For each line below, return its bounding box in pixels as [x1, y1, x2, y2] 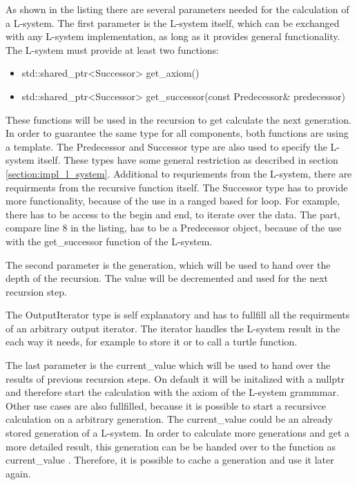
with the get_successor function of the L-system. [6, 234, 213, 248]
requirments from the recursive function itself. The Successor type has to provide [6, 180, 348, 194]
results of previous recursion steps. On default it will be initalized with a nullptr [6, 371, 345, 386]
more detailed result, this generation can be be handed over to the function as [6, 439, 336, 453]
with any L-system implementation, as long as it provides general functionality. [6, 29, 340, 44]
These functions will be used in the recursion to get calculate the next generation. [6, 112, 351, 126]
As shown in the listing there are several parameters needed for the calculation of [6, 2, 349, 16]
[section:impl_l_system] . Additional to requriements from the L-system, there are [6, 166, 352, 180]
